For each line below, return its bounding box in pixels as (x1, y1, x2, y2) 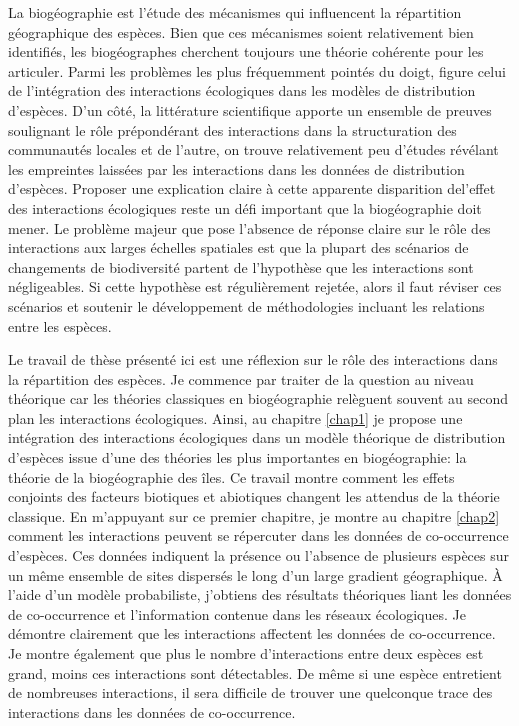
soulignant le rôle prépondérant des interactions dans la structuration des (8, 119, 457, 140)
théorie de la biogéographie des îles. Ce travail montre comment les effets (8, 466, 455, 487)
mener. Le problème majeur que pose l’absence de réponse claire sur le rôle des (8, 217, 491, 238)
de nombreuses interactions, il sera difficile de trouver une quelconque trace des (8, 682, 493, 703)
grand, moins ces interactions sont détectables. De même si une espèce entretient (8, 662, 502, 683)
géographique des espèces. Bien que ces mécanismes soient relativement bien (8, 21, 474, 42)
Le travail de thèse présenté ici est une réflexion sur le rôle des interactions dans (8, 349, 498, 370)
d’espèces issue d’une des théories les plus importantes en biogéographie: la (8, 447, 467, 468)
